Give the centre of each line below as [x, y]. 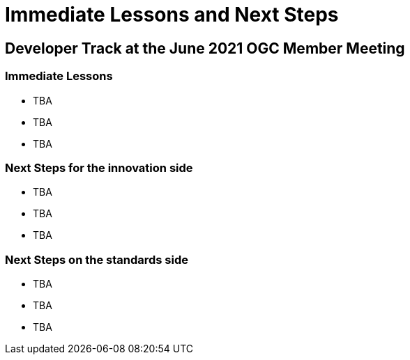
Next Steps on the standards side [97, 259]
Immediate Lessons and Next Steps [172, 15]
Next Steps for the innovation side [99, 167]
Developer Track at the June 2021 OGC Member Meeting [205, 48]
